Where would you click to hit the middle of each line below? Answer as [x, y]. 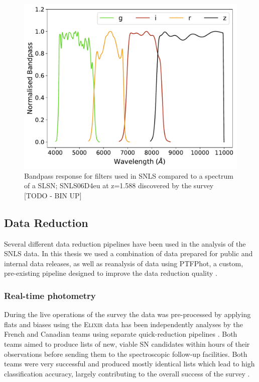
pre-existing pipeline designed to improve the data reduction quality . [111, 273]
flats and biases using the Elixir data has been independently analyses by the [123, 324]
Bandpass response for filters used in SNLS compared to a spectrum [129, 175]
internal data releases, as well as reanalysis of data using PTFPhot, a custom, [124, 263]
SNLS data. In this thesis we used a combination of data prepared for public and [128, 253]
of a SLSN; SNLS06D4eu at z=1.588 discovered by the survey [119, 185]
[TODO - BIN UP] [53, 195]
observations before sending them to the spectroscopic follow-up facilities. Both [126, 354]
